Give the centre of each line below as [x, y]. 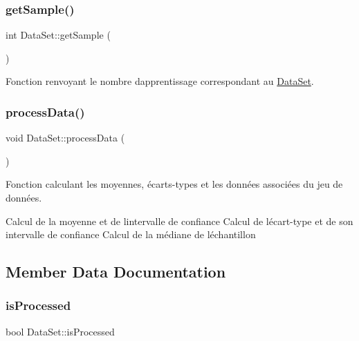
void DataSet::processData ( [65, 138]
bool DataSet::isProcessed [60, 331]
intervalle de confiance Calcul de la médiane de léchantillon [131, 234]
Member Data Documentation [116, 272]
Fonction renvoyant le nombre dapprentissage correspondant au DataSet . [160, 81]
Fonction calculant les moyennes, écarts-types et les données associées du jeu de [174, 184]
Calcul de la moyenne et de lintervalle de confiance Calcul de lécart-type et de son [179, 221]
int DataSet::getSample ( [58, 35]
